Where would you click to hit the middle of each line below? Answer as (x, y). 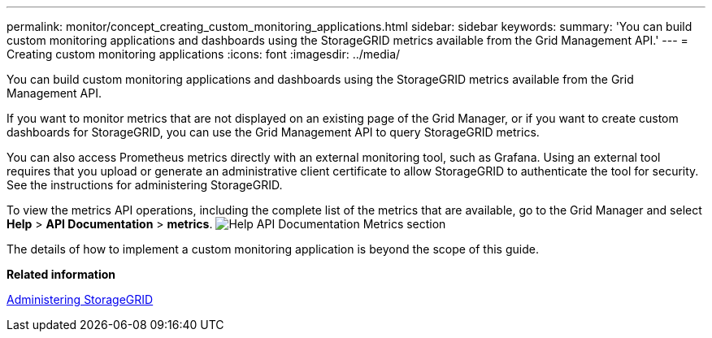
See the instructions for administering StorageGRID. (145, 185)
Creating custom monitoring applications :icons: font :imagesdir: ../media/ (204, 54)
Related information (61, 274)
